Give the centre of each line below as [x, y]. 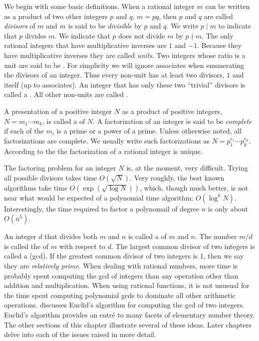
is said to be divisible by [105, 26]
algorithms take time [36, 187]
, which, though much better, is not [194, 187]
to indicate [235, 26]
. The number [216, 236]
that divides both [71, 236]
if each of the [24, 131]
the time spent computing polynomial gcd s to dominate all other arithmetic [120, 295]
